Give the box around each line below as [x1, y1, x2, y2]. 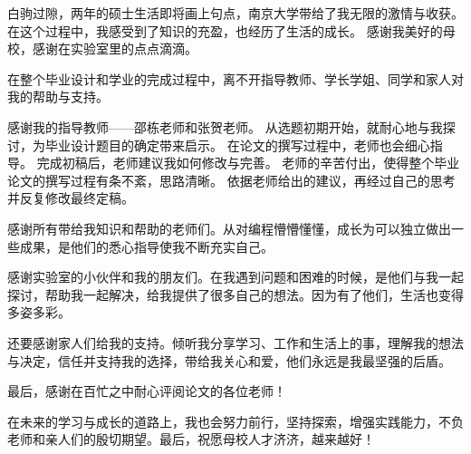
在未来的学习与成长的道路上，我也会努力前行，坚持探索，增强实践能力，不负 [7, 411, 464, 430]
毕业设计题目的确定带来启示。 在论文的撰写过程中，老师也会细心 [44, 135, 430, 154]
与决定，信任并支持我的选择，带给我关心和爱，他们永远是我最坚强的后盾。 [7, 351, 451, 370]
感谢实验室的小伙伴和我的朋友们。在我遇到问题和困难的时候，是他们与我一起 [7, 267, 464, 286]
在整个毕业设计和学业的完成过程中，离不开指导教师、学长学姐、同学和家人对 [7, 69, 464, 88]
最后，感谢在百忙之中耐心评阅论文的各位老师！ [7, 382, 286, 401]
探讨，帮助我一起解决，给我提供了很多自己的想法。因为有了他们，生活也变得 [7, 285, 464, 304]
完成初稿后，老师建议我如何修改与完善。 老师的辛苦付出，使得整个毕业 [36, 153, 460, 172]
